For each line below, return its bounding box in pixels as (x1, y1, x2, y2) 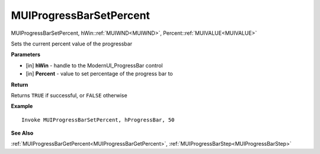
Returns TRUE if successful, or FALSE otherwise (11, 91, 127, 99)
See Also (11, 130, 34, 137)
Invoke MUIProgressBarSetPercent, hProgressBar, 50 (21, 116, 175, 123)
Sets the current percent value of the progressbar (11, 40, 133, 47)
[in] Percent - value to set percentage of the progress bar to (25, 70, 173, 77)
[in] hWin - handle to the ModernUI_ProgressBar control (25, 62, 163, 69)
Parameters (11, 51, 41, 58)
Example (11, 103, 33, 110)
